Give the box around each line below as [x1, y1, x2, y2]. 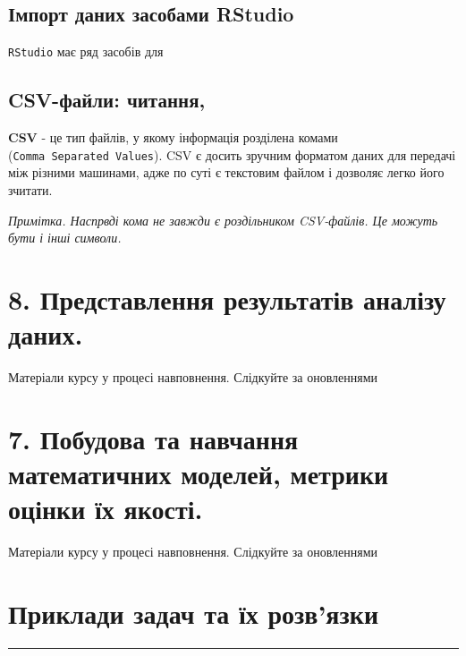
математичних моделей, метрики [8, 455, 389, 491]
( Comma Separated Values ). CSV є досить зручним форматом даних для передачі [8, 145, 456, 164]
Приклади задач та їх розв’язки [8, 594, 379, 631]
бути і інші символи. [8, 228, 122, 247]
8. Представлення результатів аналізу [8, 280, 446, 317]
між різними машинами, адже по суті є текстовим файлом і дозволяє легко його [8, 163, 445, 182]
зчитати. [8, 180, 53, 199]
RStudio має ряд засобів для [8, 42, 164, 61]
